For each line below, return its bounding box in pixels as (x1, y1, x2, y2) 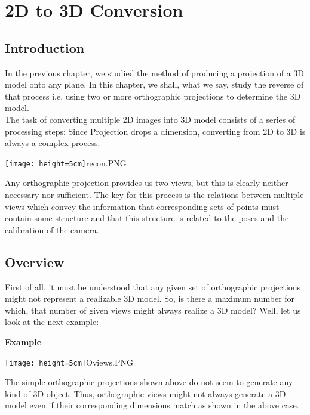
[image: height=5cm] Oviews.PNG (5, 355, 133, 368)
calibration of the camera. (5, 223, 99, 236)
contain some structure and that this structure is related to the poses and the (5, 212, 289, 224)
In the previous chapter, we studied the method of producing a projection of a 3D (5, 66, 305, 79)
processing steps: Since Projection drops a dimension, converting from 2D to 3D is (5, 125, 306, 137)
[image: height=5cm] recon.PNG (5, 156, 127, 169)
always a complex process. (5, 137, 100, 149)
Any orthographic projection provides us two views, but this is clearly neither (5, 176, 288, 189)
